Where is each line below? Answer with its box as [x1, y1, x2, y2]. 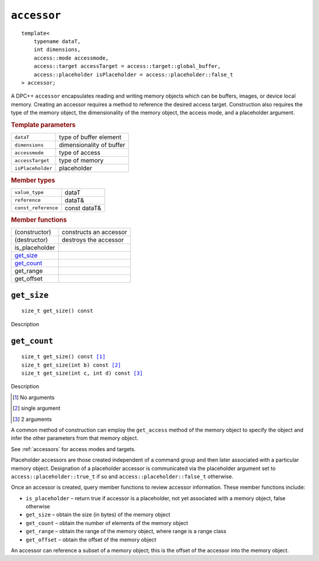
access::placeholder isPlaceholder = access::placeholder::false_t [33, 71, 233, 78]
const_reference [14, 205, 58, 211]
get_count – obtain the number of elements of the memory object [25, 519, 188, 526]
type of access [58, 148, 100, 157]
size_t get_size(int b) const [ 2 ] [21, 361, 121, 368]
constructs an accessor [61, 228, 128, 236]
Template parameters [11, 121, 76, 129]
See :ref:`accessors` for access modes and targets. [11, 445, 136, 452]
